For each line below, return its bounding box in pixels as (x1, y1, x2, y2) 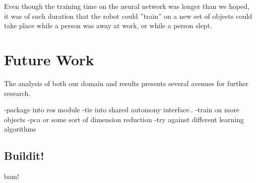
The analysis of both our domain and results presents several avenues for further (4, 78, 249, 88)
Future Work (4, 49, 94, 69)
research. (4, 88, 31, 98)
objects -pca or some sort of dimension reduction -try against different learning (4, 114, 244, 124)
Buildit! (4, 148, 44, 163)
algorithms (4, 124, 36, 134)
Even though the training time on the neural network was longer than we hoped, (4, 1, 250, 11)
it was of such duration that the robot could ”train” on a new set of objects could (4, 10, 253, 21)
